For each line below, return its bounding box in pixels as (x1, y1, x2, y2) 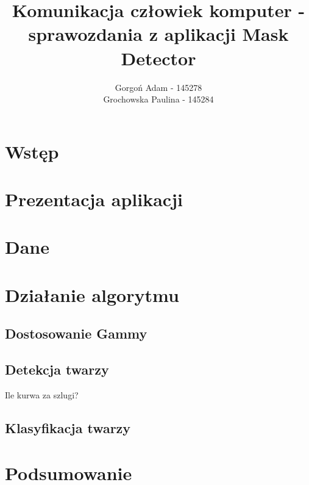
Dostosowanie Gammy (5, 324, 147, 343)
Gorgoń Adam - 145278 (115, 81, 202, 93)
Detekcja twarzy (5, 360, 109, 379)
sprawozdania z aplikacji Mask (28, 21, 289, 46)
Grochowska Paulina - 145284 (103, 93, 214, 106)
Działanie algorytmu (5, 282, 179, 307)
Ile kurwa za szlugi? (5, 388, 79, 401)
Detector (121, 45, 196, 70)
